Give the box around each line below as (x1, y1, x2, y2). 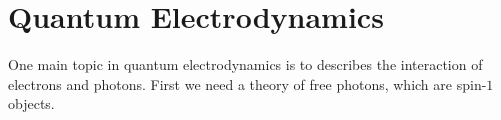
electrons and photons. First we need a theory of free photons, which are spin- (8, 73, 487, 94)
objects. (8, 93, 55, 114)
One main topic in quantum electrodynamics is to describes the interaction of (8, 54, 483, 75)
